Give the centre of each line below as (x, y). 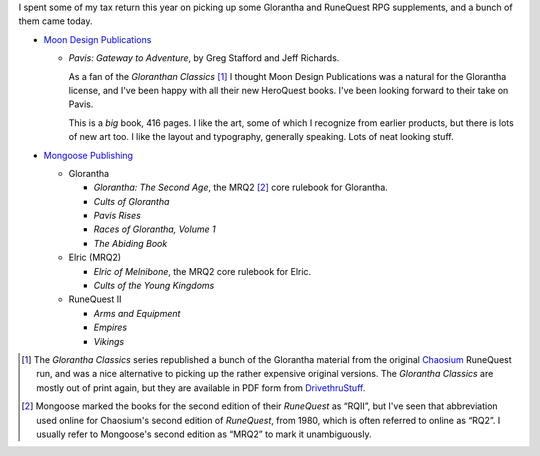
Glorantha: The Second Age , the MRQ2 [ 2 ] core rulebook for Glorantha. (241, 187)
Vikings (109, 341)
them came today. (55, 21)
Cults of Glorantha (131, 201)
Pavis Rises (117, 216)
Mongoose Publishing (88, 155)
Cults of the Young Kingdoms (154, 286)
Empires (110, 327)
